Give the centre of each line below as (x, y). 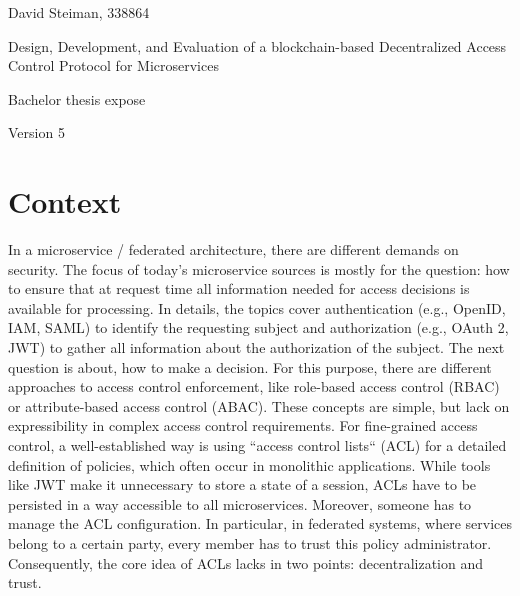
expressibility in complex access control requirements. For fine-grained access (243, 425)
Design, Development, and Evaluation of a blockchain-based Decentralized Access (257, 45)
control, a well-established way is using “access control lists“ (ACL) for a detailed (257, 445)
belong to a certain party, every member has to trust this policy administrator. (250, 543)
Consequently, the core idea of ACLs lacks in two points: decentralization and (246, 562)
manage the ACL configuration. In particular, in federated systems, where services (260, 523)
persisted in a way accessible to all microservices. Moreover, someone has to (240, 503)
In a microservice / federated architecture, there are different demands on (233, 249)
